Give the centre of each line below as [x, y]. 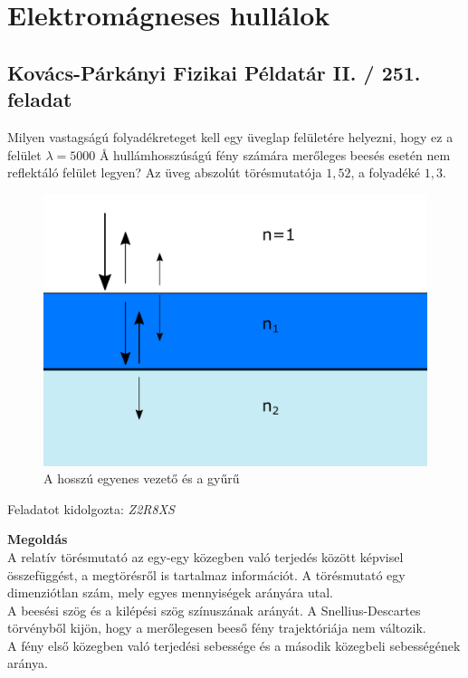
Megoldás [38, 539]
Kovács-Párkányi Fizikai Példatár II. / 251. [214, 72]
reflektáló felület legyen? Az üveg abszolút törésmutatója [165, 172]
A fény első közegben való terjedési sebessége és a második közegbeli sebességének [234, 645]
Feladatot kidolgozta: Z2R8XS [91, 508]
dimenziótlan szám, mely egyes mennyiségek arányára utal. [170, 592]
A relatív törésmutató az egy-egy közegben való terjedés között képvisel [205, 556]
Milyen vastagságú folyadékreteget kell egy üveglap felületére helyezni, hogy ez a [230, 136]
